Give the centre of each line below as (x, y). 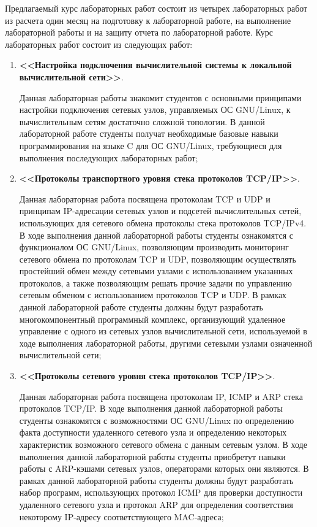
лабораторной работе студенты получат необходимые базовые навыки (149, 133)
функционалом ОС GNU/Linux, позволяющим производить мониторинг (154, 247)
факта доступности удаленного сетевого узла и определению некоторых (153, 432)
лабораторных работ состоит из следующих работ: (99, 44)
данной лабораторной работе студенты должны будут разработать (141, 307)
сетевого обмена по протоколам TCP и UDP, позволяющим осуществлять (158, 259)
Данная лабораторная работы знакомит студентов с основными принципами (160, 97)
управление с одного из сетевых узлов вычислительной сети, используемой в (163, 331)
